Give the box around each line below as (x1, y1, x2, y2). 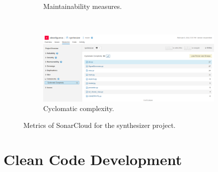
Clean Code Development (3, 149, 182, 169)
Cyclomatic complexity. (43, 103, 114, 114)
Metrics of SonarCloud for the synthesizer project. (23, 119, 176, 130)
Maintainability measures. (43, 1, 122, 11)
